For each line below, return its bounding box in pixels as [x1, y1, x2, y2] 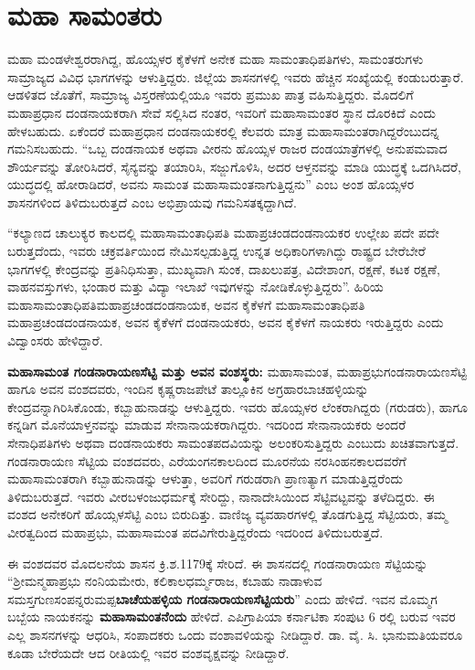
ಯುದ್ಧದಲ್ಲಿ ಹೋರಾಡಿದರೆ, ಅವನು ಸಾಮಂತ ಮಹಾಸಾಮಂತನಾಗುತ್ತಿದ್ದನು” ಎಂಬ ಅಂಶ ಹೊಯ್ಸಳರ [7, 175, 415, 194]
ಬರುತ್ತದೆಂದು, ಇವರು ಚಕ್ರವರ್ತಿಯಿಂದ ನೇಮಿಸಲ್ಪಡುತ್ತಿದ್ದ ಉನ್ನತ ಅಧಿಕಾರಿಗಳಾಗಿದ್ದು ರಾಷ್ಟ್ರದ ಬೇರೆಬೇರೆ [7, 241, 426, 261]
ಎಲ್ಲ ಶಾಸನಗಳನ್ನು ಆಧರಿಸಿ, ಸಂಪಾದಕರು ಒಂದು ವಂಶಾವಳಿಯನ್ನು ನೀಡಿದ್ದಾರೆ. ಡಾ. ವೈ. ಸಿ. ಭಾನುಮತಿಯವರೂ [7, 624, 463, 643]
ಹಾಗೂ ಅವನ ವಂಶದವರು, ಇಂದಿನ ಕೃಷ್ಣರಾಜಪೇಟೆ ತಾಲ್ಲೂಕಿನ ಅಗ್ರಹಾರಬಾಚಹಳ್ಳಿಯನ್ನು [7, 379, 369, 399]
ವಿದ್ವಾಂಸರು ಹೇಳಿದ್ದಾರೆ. [7, 331, 103, 350]
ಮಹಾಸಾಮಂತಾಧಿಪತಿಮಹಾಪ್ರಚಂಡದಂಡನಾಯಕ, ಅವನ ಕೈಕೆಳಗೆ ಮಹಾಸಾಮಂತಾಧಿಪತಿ [7, 294, 365, 314]
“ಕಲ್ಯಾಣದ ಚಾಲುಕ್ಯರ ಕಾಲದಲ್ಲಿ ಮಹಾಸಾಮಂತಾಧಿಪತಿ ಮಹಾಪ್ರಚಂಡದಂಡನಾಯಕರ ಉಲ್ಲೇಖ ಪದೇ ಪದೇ [7, 223, 439, 242]
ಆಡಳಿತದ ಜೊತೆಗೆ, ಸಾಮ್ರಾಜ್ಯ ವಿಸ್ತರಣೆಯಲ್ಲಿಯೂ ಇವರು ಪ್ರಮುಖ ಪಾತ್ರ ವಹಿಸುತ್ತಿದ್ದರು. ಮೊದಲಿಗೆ [7, 85, 414, 104]
